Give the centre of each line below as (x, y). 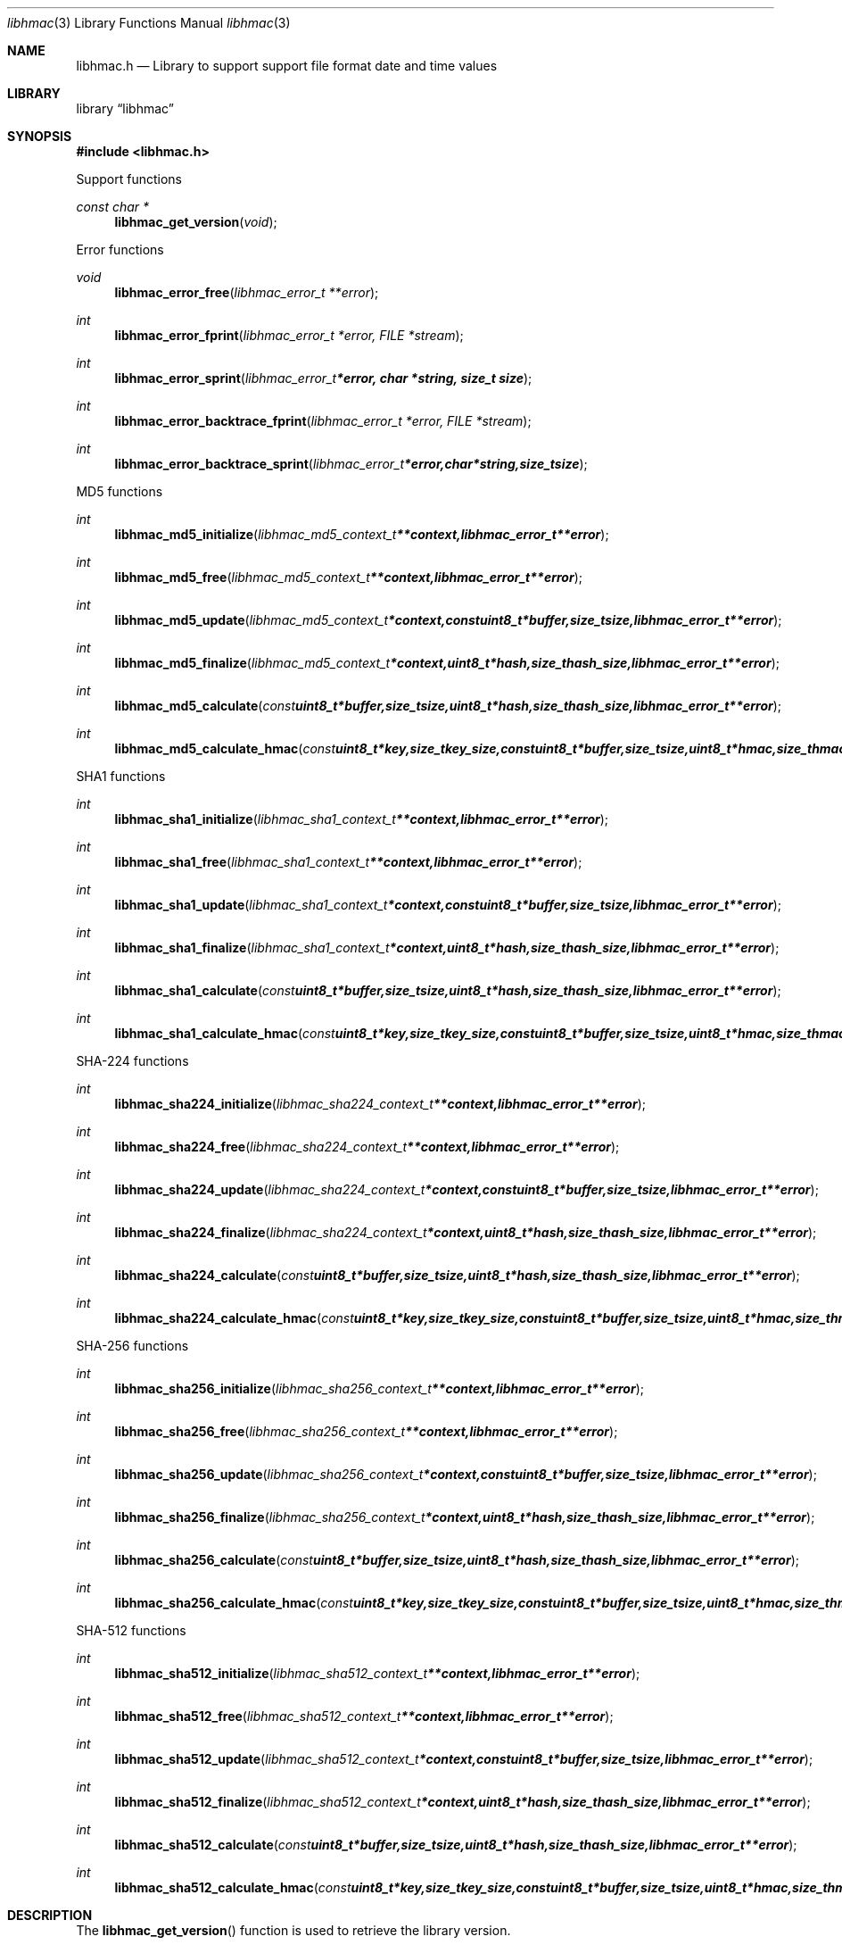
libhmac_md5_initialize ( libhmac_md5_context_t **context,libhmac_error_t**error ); (362, 534)
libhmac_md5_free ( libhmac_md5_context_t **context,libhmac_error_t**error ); (348, 577)
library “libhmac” (125, 108)
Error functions (120, 249)
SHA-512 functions (131, 1630)
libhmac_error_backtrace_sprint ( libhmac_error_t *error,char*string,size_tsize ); (351, 464)
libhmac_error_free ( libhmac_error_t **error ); (247, 292)
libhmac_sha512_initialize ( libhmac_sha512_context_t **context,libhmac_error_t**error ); (377, 1673)
